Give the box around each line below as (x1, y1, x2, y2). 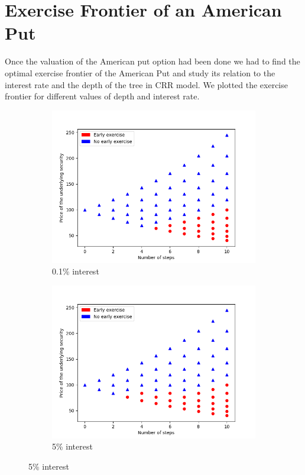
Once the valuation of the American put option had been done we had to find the (5, 55, 300, 67)
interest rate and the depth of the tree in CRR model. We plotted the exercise (5, 78, 288, 91)
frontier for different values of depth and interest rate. (5, 90, 200, 102)
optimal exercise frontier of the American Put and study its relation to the (5, 66, 275, 79)
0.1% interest (52, 265, 99, 277)
